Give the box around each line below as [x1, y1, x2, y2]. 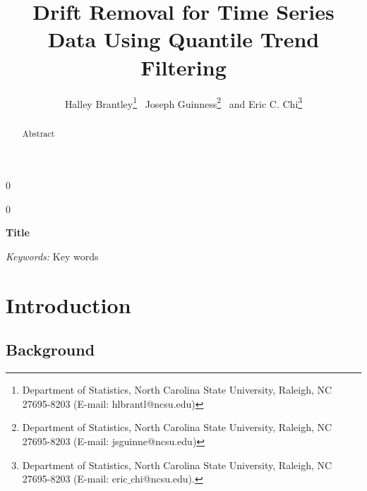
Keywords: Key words [6, 248, 99, 263]
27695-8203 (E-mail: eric [22, 471, 128, 486]
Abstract [22, 127, 55, 139]
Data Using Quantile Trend [47, 25, 320, 54]
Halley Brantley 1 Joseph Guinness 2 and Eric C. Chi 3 [64, 94, 303, 111]
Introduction [6, 290, 131, 319]
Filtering [140, 52, 227, 81]
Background [6, 339, 95, 360]
